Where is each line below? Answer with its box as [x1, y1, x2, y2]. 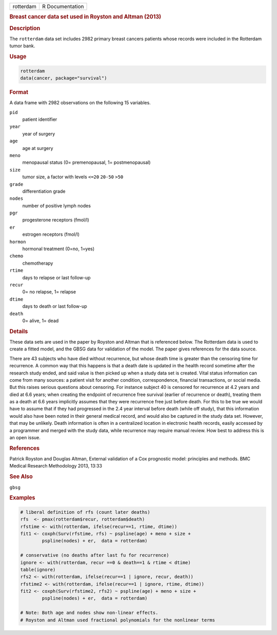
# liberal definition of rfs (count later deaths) [20, 509, 151, 515]
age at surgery [22, 145, 53, 151]
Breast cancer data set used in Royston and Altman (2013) [9, 13, 162, 21]
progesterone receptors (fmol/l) [22, 217, 89, 223]
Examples [9, 494, 35, 501]
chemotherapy [22, 260, 53, 266]
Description [9, 25, 41, 32]
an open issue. [9, 435, 41, 441]
